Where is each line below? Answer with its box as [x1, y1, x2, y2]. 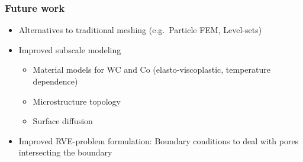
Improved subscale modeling [18, 43, 121, 56]
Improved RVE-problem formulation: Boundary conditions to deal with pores [18, 134, 299, 147]
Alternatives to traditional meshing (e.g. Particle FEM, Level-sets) [18, 24, 262, 36]
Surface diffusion [33, 115, 93, 127]
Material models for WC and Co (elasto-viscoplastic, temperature [33, 63, 270, 76]
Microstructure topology [33, 95, 121, 107]
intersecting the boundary [18, 146, 112, 158]
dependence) [33, 75, 78, 87]
